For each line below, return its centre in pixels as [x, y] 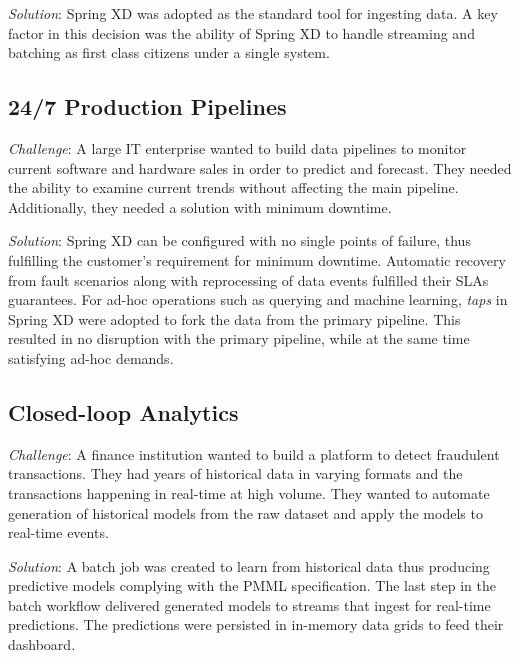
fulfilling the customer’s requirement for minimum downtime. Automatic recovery [257, 259]
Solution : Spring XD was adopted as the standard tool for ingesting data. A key [253, 13]
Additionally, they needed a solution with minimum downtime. [200, 206]
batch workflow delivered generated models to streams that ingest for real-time [249, 604]
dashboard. [42, 644]
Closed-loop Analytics [123, 411]
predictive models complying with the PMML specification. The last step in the [252, 585]
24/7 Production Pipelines [147, 106]
